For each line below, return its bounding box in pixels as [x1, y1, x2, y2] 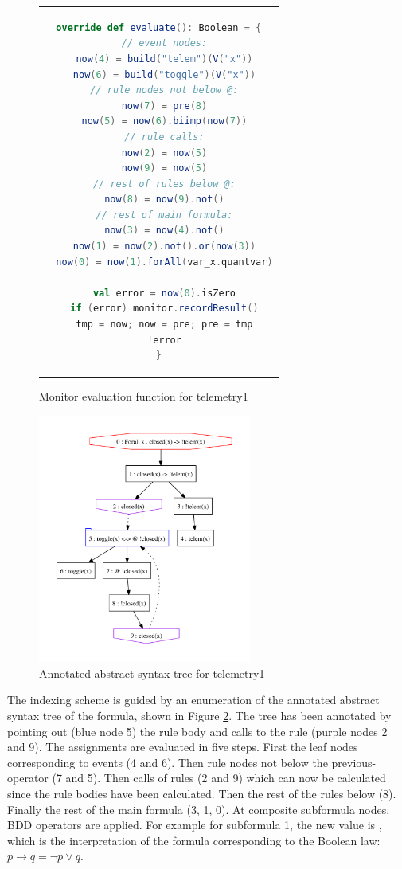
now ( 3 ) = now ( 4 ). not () [104, 225, 224, 237]
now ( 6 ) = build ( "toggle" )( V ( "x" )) [72, 69, 256, 80]
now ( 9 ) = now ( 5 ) [121, 162, 208, 174]
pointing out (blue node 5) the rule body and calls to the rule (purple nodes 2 [7, 722, 388, 739]
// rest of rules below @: [92, 178, 236, 190]
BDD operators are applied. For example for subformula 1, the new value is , [7, 816, 382, 833]
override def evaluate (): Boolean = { [56, 22, 262, 33]
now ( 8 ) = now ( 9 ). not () [104, 194, 224, 206]
